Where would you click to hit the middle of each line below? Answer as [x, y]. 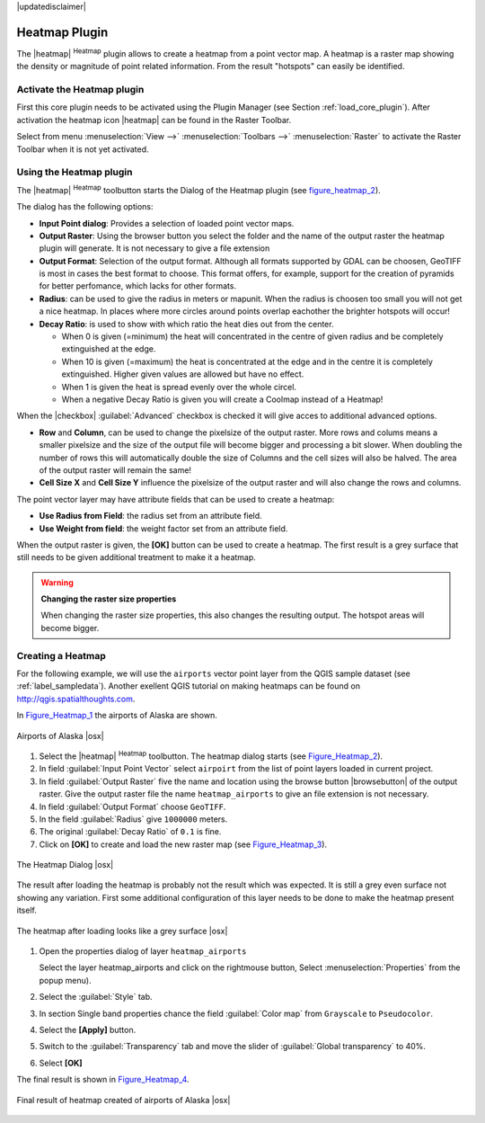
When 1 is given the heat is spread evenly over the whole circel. [179, 387]
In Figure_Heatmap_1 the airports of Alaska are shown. [117, 716]
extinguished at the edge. [109, 349]
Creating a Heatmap [62, 655]
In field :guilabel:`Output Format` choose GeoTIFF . [132, 807]
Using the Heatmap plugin [75, 173]
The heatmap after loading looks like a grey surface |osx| [122, 931]
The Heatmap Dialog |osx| [65, 865]
